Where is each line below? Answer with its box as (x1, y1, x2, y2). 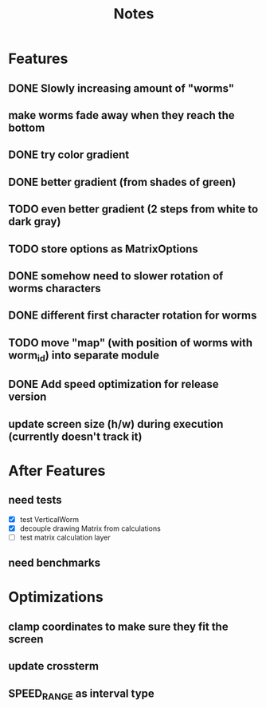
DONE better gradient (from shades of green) (8, 175, 237, 188)
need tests (8, 493, 62, 507)
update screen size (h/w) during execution (8, 417, 224, 431)
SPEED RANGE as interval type (8, 686, 155, 702)
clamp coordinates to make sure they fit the (8, 619, 229, 633)
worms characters (8, 281, 101, 295)
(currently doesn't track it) (8, 429, 143, 443)
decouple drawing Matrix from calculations (19, 524, 161, 533)
